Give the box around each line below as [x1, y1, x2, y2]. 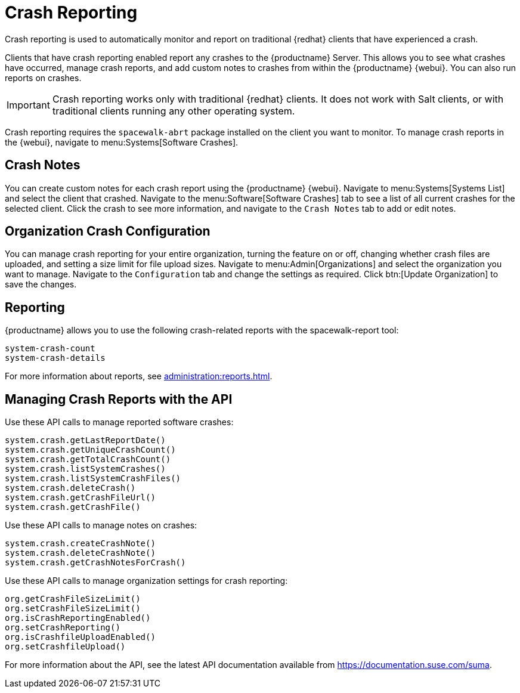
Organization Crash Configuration [5, 224, 211, 239]
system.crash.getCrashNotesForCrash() [5, 558, 186, 568]
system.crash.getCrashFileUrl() [5, 493, 156, 503]
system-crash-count [5, 344, 95, 354]
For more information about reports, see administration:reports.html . [5, 371, 273, 382]
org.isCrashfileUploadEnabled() [5, 632, 156, 642]
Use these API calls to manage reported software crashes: [5, 417, 234, 428]
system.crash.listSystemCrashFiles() [5, 474, 181, 484]
